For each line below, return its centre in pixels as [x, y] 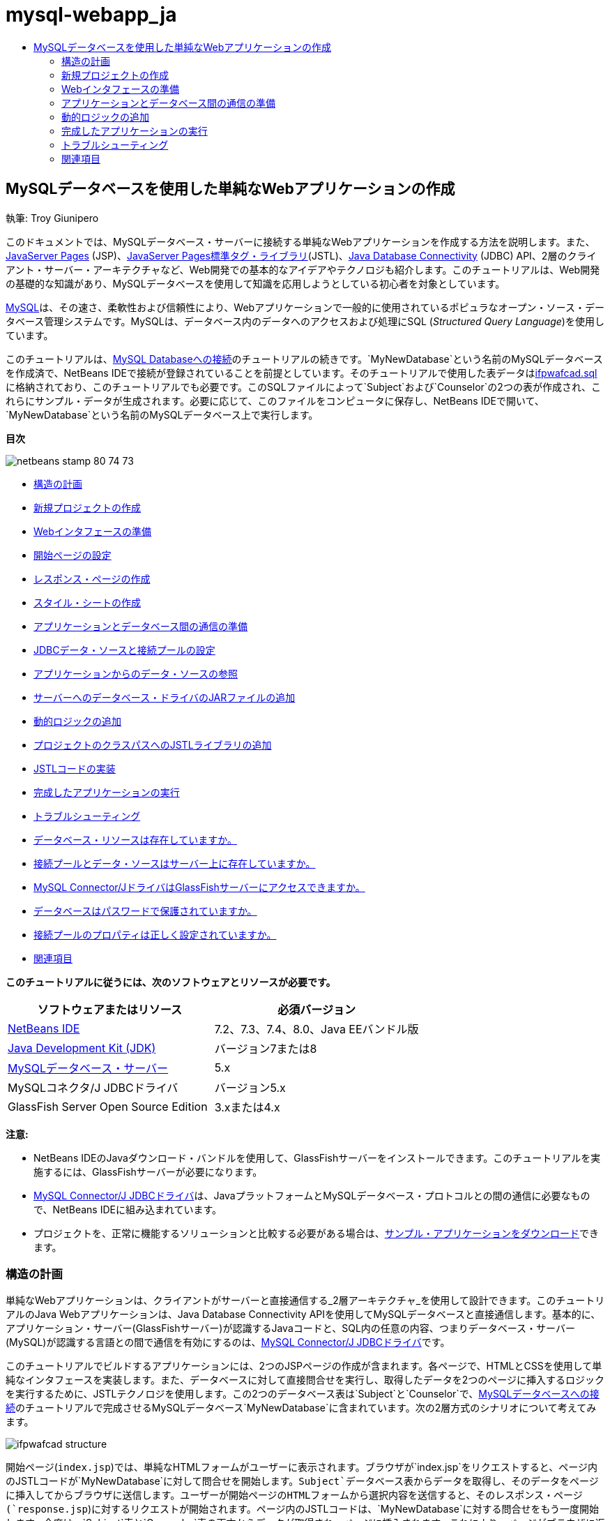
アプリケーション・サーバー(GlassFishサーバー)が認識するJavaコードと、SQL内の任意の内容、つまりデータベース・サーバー [290, 1328]
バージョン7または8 [266, 1048]
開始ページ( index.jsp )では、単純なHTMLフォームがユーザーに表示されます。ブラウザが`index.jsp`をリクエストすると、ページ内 [302, 1467]
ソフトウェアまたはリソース [109, 1009]
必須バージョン [317, 1009]
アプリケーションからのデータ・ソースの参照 [136, 673]
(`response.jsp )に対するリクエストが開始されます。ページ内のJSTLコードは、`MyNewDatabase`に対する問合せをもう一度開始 [303, 1509]
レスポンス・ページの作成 [92, 578]
